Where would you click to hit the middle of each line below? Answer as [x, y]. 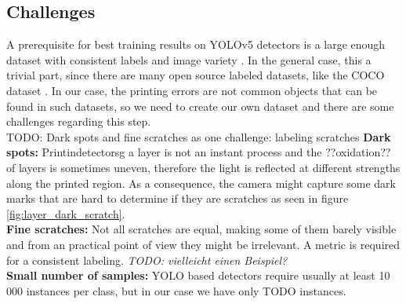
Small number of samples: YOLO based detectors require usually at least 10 [198, 275]
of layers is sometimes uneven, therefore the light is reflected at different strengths [203, 167]
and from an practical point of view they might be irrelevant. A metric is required [203, 244]
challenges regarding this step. [79, 121]
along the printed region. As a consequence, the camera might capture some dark [201, 183]
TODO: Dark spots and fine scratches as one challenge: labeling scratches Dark [199, 136]
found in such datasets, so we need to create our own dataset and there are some [200, 106]
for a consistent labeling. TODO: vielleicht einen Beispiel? [147, 260]
